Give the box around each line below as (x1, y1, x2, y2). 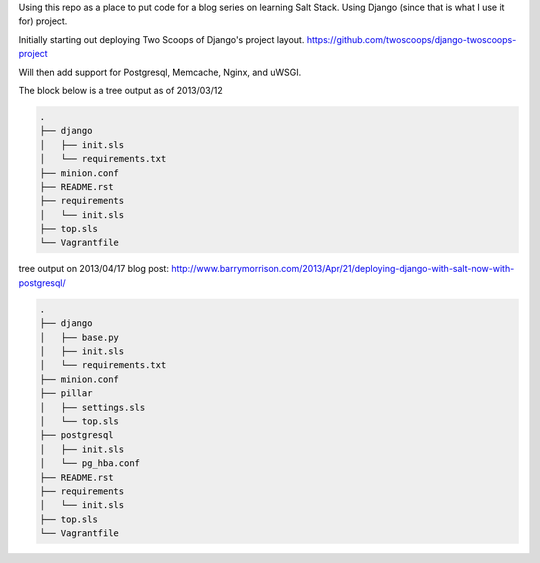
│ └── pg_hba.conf (39, 458, 140, 469)
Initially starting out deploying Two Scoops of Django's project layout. (18, 33, 305, 45)
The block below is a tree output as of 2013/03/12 (18, 84, 224, 96)
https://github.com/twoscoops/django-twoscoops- (306, 33, 517, 45)
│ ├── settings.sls (39, 401, 146, 413)
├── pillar (39, 388, 93, 399)
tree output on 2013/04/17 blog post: (18, 263, 170, 275)
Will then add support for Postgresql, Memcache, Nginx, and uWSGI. (18, 66, 302, 78)
